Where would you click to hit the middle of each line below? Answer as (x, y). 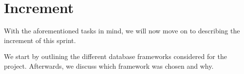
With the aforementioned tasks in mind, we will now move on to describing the (122, 31)
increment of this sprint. (40, 40)
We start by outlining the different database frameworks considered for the (115, 56)
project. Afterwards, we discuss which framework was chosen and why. (109, 66)
